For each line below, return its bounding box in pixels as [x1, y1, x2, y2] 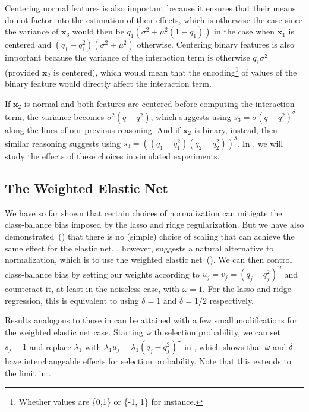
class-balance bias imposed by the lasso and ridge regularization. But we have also [5, 218, 304, 231]
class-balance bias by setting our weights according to [5, 268, 200, 280]
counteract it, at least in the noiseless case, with [5, 282, 179, 295]
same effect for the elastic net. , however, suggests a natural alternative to [5, 241, 274, 254]
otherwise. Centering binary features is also [137, 38, 294, 51]
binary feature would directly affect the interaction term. [5, 77, 212, 90]
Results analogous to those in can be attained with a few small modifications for [5, 314, 298, 326]
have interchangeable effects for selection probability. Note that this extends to [5, 355, 291, 367]
